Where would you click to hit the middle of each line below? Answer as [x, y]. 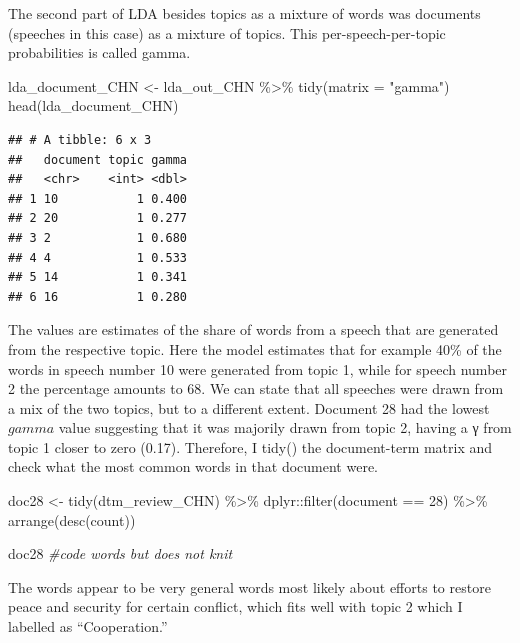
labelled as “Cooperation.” [88, 626]
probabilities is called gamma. [99, 52]
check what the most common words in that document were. [193, 466]
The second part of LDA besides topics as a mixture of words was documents [244, 13]
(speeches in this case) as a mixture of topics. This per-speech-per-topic [227, 32]
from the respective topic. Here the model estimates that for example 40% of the [255, 348]
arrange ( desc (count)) [72, 519]
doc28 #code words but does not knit [120, 553]
